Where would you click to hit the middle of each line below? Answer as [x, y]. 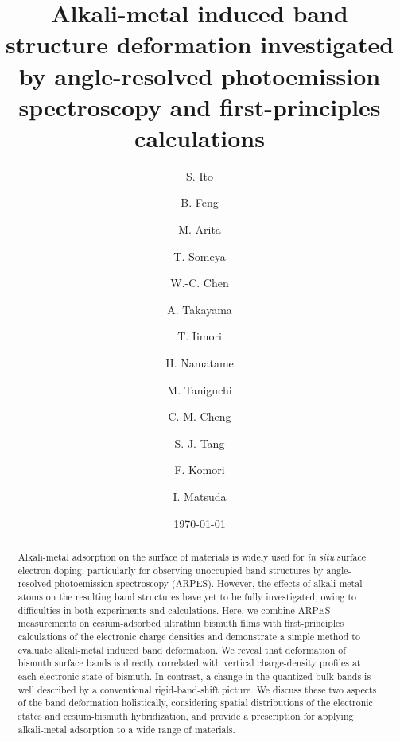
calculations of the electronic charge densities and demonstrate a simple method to [189, 636]
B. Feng [200, 202]
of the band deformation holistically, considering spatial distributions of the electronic [195, 703]
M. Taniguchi [200, 389]
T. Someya [200, 256]
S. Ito [200, 175]
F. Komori [200, 470]
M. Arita [200, 229]
